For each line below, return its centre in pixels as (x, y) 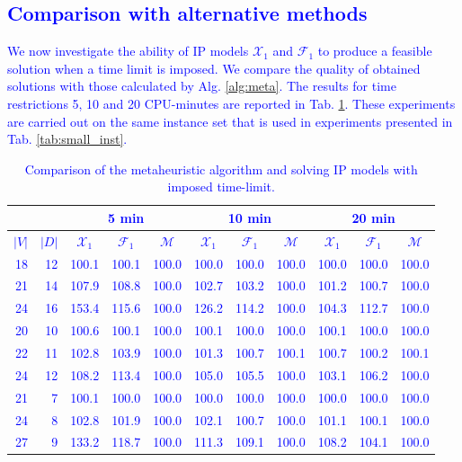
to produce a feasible (375, 51)
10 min (250, 217)
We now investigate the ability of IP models (128, 51)
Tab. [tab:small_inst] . (67, 139)
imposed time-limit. (221, 187)
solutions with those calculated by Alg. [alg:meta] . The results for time (202, 86)
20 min (373, 217)
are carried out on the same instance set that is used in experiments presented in (230, 121)
